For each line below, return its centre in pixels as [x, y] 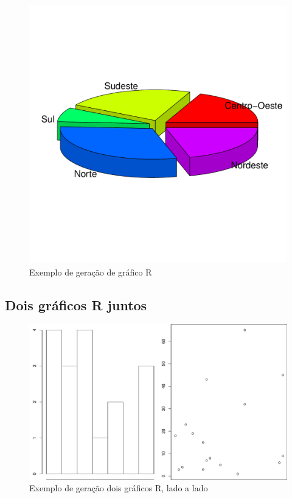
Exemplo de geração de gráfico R [91, 272]
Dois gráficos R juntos [76, 304]
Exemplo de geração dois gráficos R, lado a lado [119, 488]
